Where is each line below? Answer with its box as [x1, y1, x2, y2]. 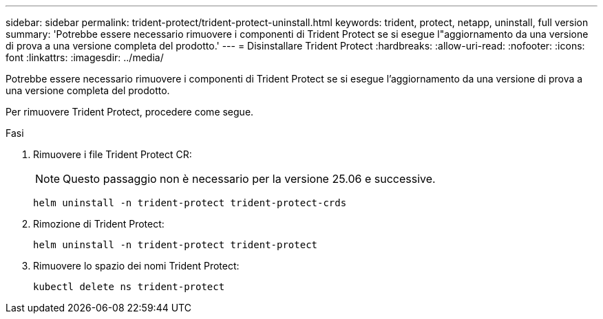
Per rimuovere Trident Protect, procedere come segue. [6, 106, 254, 118]
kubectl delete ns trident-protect [33, 281, 225, 292]
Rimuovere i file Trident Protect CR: [33, 148, 192, 160]
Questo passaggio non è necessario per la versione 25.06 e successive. [63, 172, 436, 186]
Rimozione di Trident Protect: [33, 218, 165, 230]
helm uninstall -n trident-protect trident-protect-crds [33, 197, 347, 208]
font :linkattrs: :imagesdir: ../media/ [6, 52, 164, 63]
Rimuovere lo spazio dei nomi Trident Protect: [33, 260, 240, 272]
